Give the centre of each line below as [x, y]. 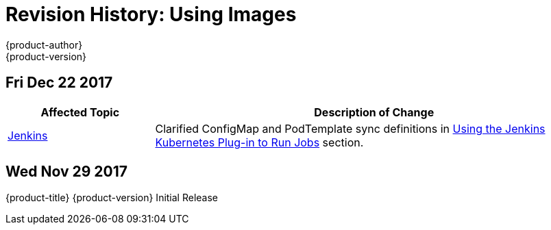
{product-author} [44, 44]
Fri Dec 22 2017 [59, 83]
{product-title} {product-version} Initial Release [112, 198]
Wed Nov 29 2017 [67, 172]
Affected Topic [80, 112]
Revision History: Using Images [151, 14]
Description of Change [374, 112]
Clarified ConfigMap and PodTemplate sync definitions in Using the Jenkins [350, 128]
